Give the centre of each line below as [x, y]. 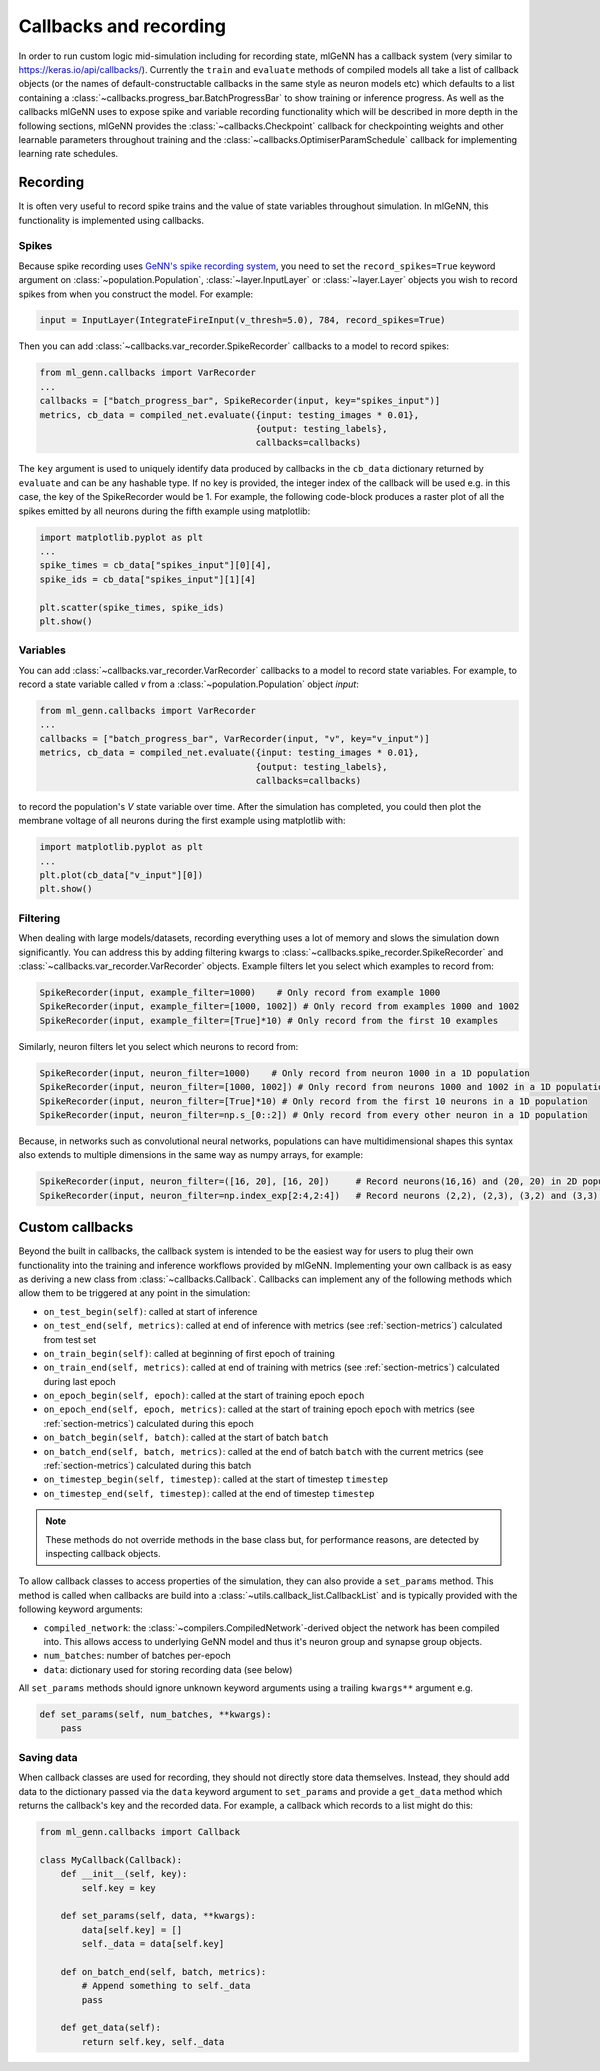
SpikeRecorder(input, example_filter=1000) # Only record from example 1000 [240, 992]
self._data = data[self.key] [153, 1944]
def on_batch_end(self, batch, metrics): [163, 1971]
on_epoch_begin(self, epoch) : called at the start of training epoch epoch [204, 1396]
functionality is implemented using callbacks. [111, 220]
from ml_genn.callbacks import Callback [139, 1831]
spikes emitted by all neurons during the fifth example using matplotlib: [164, 511]
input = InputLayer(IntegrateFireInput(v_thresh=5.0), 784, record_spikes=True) [242, 320]
